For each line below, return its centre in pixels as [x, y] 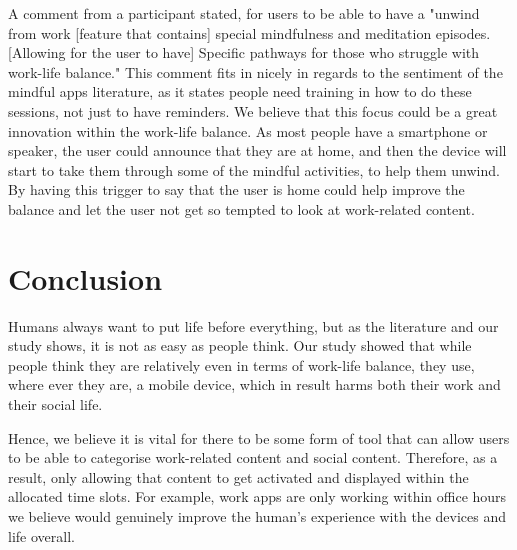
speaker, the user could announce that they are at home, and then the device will [257, 150]
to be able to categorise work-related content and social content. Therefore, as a [253, 457]
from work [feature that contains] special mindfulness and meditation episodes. [249, 32]
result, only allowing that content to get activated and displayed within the [238, 476]
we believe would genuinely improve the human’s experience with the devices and [257, 516]
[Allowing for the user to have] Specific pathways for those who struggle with [244, 52]
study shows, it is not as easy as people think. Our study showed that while [240, 345]
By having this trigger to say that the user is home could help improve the [236, 189]
